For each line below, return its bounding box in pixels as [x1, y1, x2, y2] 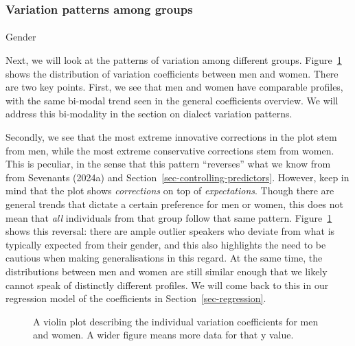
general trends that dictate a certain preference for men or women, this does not [5, 196, 344, 211]
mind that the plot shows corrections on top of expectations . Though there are [5, 183, 334, 198]
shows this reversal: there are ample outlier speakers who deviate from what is [5, 224, 335, 238]
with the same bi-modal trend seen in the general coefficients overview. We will [5, 93, 339, 107]
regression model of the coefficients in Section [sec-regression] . [5, 291, 266, 305]
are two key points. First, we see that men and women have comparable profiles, [5, 80, 343, 94]
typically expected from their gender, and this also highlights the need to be [5, 237, 326, 251]
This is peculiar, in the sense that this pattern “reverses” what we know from [5, 157, 331, 171]
